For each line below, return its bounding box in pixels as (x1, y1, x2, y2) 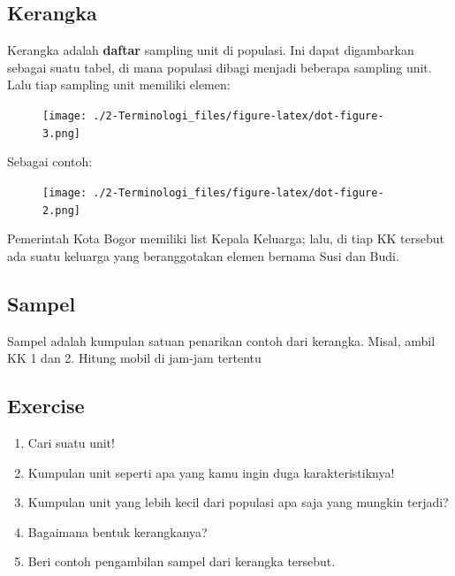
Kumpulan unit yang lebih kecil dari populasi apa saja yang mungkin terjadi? (27, 493, 449, 511)
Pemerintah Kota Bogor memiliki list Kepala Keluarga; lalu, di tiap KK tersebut (7, 229, 444, 248)
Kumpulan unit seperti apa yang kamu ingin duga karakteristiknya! (27, 463, 395, 481)
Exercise (7, 392, 85, 419)
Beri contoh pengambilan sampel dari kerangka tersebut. (27, 552, 336, 571)
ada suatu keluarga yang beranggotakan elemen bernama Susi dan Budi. (7, 246, 399, 265)
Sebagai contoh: (7, 152, 93, 171)
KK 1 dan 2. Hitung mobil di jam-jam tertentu (7, 349, 262, 367)
